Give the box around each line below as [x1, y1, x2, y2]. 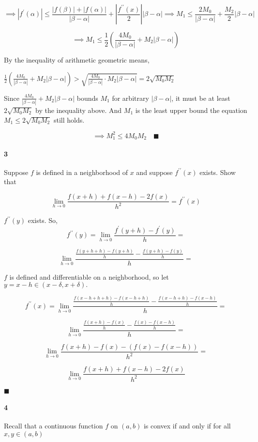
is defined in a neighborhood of [36, 167, 128, 177]
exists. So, [28, 215, 58, 225]
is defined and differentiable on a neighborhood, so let [9, 271, 169, 282]
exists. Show [199, 167, 236, 177]
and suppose [136, 167, 173, 177]
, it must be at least [171, 93, 230, 103]
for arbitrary [112, 93, 149, 103]
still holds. [53, 114, 85, 125]
